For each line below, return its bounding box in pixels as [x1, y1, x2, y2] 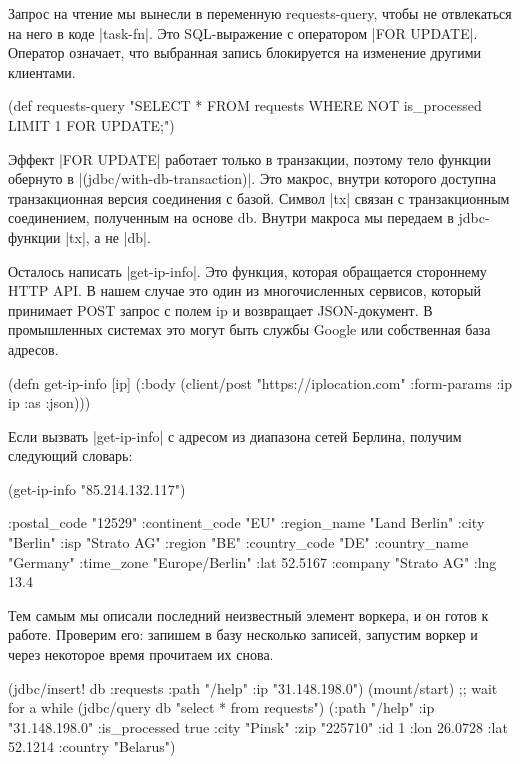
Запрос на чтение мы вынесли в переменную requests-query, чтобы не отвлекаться [8, 3, 512, 23]
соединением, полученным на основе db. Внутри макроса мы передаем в [8, 207, 454, 228]
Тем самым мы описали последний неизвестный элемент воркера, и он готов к [8, 604, 489, 625]
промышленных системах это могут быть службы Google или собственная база [8, 319, 491, 340]
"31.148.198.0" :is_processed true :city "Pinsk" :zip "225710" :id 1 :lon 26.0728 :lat [8, 716, 508, 737]
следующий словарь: [8, 445, 133, 466]
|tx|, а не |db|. [65, 226, 151, 247]
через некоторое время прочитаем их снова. [8, 644, 274, 665]
